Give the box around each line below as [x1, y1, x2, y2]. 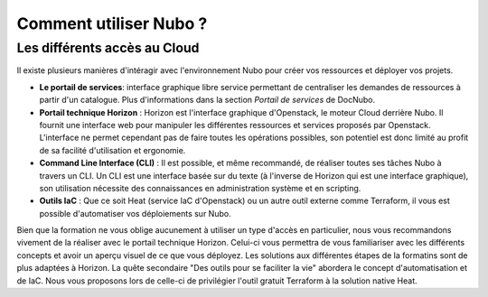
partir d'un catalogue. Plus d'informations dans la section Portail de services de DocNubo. [39, 95, 375, 106]
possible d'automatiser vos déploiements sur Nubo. [39, 208, 231, 218]
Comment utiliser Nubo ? [16, 14, 208, 33]
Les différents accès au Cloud [16, 40, 200, 56]
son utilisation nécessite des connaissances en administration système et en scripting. [39, 182, 361, 193]
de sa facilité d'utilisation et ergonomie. [39, 144, 186, 155]
